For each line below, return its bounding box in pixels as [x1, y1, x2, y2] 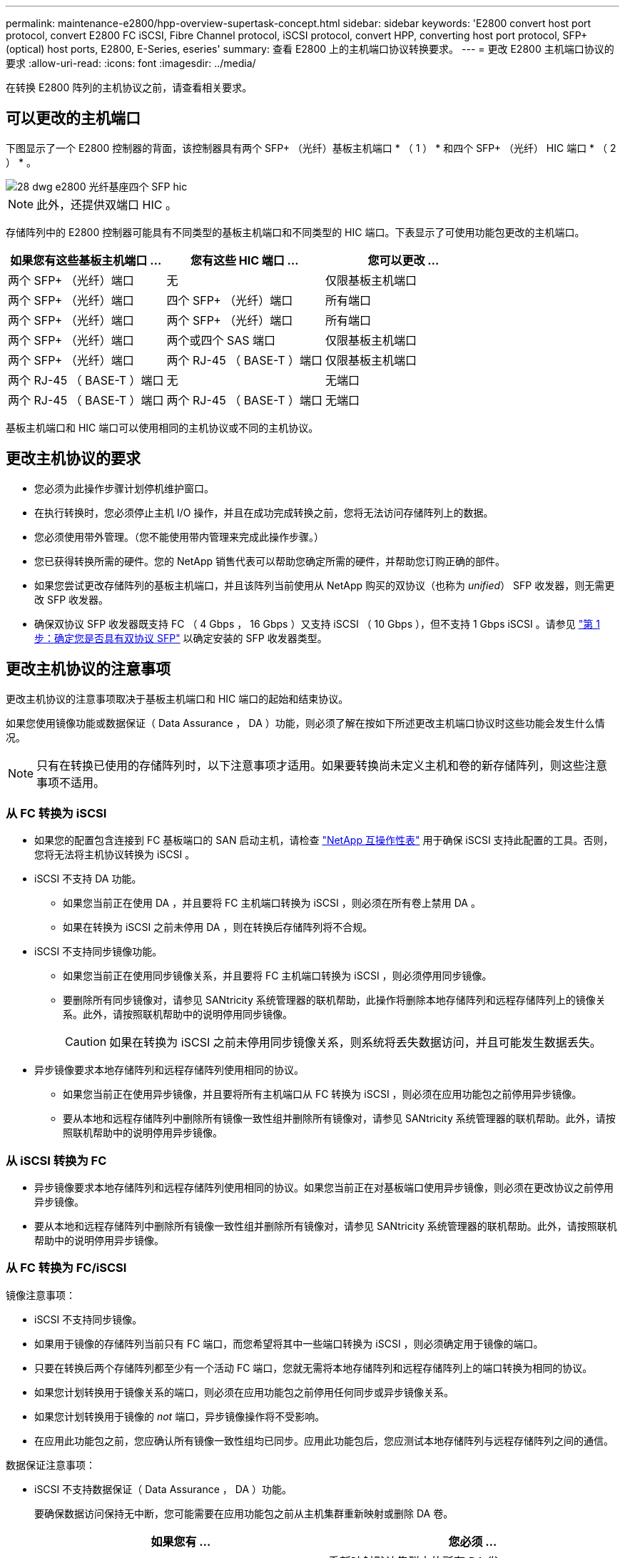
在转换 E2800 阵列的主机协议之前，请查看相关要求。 [6, 81, 253, 93]
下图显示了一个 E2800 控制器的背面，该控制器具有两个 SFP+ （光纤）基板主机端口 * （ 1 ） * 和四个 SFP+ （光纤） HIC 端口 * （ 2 [6, 141, 616, 154]
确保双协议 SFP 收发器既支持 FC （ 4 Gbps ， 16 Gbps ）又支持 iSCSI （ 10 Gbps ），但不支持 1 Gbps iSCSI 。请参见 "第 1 [34, 617, 600, 630]
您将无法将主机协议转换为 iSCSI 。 [34, 848, 195, 861]
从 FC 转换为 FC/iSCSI [6, 1261, 127, 1276]
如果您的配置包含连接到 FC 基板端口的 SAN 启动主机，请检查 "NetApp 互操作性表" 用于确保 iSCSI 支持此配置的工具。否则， [34, 834, 614, 847]
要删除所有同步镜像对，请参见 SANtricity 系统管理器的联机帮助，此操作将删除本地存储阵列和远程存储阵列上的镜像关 [63, 994, 606, 1007]
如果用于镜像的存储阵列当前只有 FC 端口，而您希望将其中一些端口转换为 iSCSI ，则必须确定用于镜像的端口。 [34, 1337, 544, 1350]
